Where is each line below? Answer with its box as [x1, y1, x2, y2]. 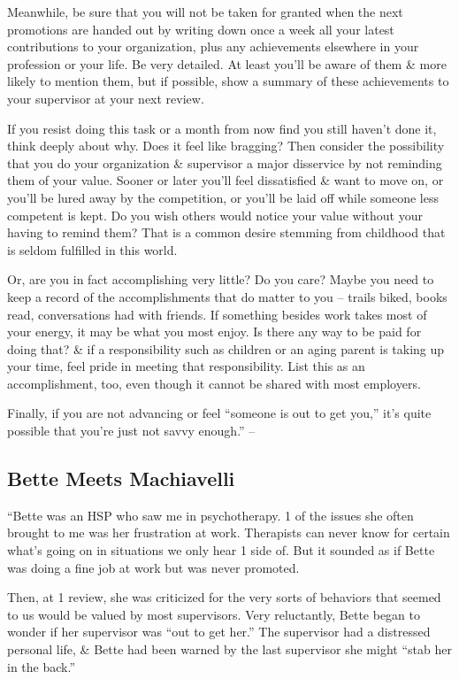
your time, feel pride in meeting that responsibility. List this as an [7, 357, 365, 375]
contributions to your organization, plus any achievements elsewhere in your [7, 37, 419, 56]
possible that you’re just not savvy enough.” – [7, 421, 256, 440]
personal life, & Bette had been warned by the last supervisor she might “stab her [7, 640, 452, 659]
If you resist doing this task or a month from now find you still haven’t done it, [7, 119, 437, 137]
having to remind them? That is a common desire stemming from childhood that [7, 223, 446, 242]
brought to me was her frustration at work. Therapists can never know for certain [7, 523, 450, 542]
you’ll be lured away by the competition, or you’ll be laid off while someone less [7, 188, 439, 206]
